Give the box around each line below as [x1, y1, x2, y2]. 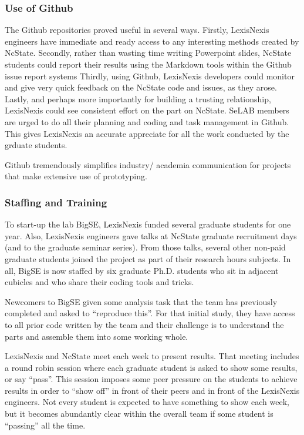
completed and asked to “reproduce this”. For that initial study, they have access [5, 307, 295, 319]
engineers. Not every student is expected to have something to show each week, [5, 396, 289, 408]
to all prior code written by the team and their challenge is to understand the [5, 318, 284, 330]
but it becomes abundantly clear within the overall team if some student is [5, 407, 273, 420]
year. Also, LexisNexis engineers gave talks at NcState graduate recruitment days [5, 229, 297, 242]
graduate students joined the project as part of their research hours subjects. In [5, 252, 291, 265]
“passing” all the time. [5, 419, 86, 431]
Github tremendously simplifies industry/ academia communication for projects [5, 158, 291, 170]
